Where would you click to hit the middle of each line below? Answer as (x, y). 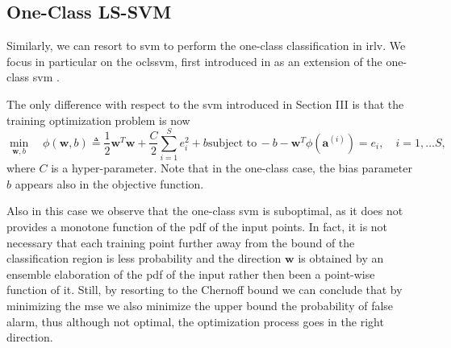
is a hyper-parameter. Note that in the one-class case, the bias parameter (232, 168)
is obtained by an (341, 258)
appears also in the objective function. (109, 183)
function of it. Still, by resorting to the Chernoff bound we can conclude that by (205, 290)
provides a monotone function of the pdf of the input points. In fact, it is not (197, 227)
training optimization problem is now (98, 120)
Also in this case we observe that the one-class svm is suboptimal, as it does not (205, 211)
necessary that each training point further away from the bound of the (181, 242)
